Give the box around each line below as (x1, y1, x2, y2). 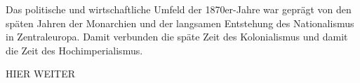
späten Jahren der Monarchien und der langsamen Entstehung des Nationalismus (6, 15, 354, 30)
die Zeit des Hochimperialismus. (6, 43, 143, 57)
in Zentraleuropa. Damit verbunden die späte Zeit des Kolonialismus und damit (6, 29, 348, 44)
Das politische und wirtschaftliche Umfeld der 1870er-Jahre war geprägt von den (6, 2, 352, 16)
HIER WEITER (6, 66, 75, 81)
